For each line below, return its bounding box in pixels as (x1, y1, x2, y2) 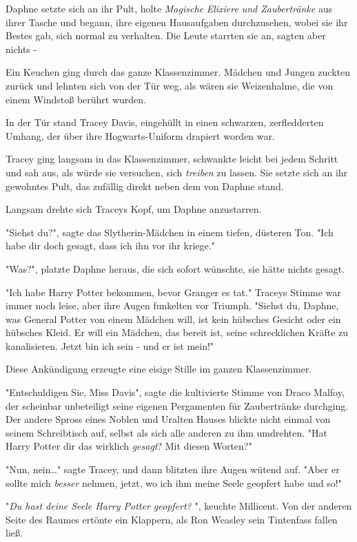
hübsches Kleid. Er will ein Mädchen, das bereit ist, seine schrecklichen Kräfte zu (6, 325, 349, 340)
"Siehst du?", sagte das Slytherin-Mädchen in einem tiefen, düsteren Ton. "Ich (6, 225, 334, 239)
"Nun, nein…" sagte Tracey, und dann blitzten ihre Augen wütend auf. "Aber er (6, 462, 340, 477)
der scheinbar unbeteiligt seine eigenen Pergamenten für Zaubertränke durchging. (6, 398, 349, 413)
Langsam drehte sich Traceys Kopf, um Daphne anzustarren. (6, 202, 262, 216)
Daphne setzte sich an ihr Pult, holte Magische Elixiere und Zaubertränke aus (6, 1, 333, 15)
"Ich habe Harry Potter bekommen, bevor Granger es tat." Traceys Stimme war (6, 284, 341, 299)
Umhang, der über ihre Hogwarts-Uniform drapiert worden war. (6, 128, 275, 143)
